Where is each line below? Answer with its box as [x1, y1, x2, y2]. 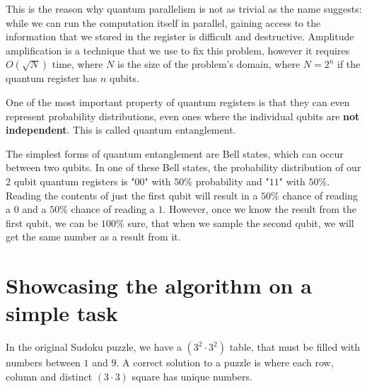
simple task [6, 298, 118, 327]
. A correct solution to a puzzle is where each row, [116, 355, 334, 370]
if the [337, 57, 361, 71]
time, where [52, 57, 103, 71]
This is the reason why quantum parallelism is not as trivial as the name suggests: [6, 1, 362, 16]
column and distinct [6, 368, 93, 383]
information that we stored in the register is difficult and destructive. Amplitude [6, 29, 354, 44]
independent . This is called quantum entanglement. [6, 122, 236, 137]
